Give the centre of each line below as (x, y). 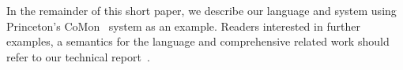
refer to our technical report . (78, 56)
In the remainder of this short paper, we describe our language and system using (201, 10)
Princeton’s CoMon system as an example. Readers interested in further (183, 26)
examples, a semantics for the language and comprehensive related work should (198, 41)
